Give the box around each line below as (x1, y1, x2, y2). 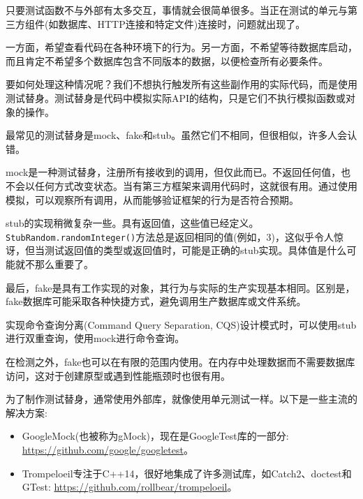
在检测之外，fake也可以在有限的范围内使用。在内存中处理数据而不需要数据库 (6, 354, 355, 368)
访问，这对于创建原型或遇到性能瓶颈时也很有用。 (6, 368, 230, 382)
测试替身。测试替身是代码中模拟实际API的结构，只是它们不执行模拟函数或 (6, 90, 346, 105)
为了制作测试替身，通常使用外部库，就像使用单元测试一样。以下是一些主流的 (6, 392, 357, 406)
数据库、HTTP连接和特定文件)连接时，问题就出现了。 (58, 16, 306, 31)
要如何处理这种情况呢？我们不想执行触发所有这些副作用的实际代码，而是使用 (6, 77, 357, 91)
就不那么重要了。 (15, 256, 94, 271)
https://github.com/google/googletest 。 (22, 442, 193, 456)
